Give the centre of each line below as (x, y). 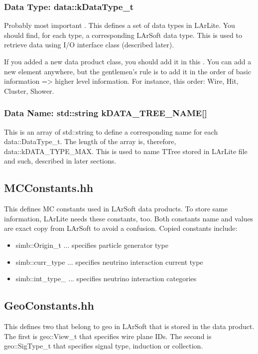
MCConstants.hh (49, 188)
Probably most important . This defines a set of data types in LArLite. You (120, 25)
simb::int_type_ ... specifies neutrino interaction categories (106, 278)
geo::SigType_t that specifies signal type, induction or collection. (104, 346)
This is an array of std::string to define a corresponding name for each (111, 131)
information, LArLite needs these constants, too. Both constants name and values (129, 218)
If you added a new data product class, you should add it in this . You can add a (128, 61)
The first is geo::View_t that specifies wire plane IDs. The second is (108, 336)
